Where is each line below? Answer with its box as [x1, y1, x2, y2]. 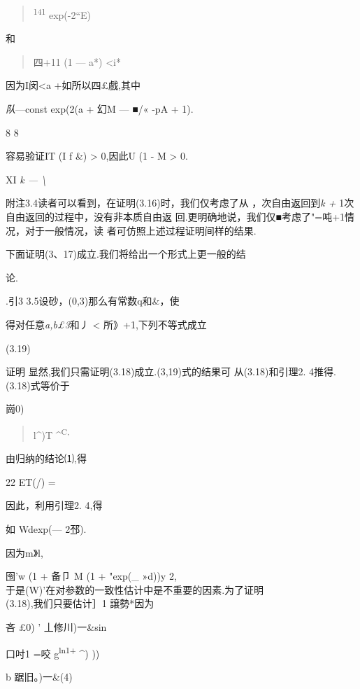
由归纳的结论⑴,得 [6, 451, 87, 466]
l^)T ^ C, [33, 425, 70, 442]
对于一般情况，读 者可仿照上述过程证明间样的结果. [24, 223, 257, 237]
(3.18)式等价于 [6, 377, 70, 392]
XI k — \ [6, 172, 46, 186]
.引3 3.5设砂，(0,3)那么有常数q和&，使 [6, 293, 180, 308]
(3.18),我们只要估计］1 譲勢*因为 [6, 596, 154, 611]
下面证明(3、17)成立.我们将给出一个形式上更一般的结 [6, 246, 246, 261]
